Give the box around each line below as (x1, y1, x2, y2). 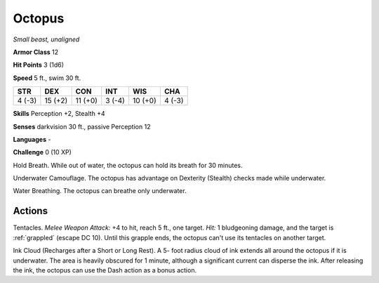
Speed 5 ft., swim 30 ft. (13, 74, 81, 82)
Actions (13, 205, 48, 217)
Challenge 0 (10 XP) (13, 148, 72, 157)
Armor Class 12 (13, 48, 59, 56)
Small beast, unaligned (13, 35, 80, 44)
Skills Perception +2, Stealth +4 (13, 110, 105, 118)
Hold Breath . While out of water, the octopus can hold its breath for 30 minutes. (13, 161, 243, 169)
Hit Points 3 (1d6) (13, 60, 65, 70)
